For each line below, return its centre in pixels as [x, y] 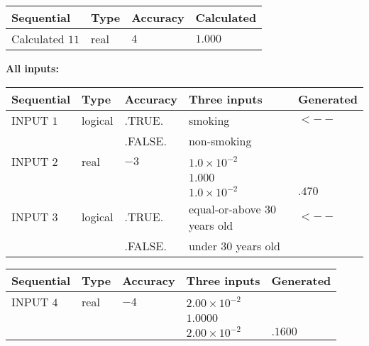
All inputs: [32, 68]
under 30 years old [234, 245]
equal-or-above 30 [232, 208]
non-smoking [220, 140]
